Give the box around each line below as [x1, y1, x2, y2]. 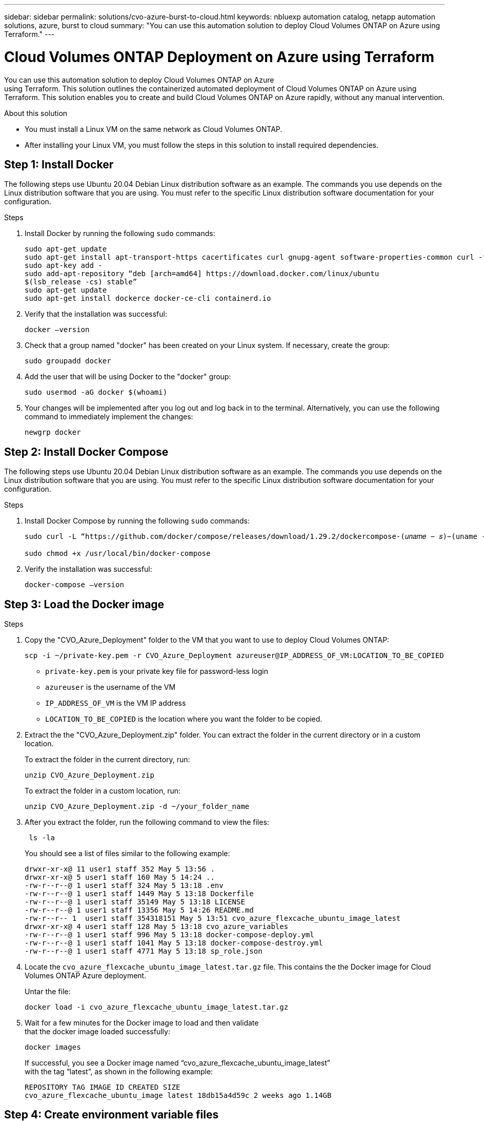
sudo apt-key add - [25, 261, 103, 270]
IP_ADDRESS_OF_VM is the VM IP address [45, 699, 186, 708]
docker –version [25, 325, 90, 334]
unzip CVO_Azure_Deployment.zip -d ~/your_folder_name [25, 802, 250, 811]
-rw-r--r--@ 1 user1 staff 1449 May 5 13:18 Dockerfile [25, 890, 254, 898]
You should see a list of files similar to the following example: [25, 849, 230, 858]
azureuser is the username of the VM [45, 683, 176, 692]
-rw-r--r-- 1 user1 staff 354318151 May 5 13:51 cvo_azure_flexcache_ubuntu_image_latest [25, 914, 401, 923]
